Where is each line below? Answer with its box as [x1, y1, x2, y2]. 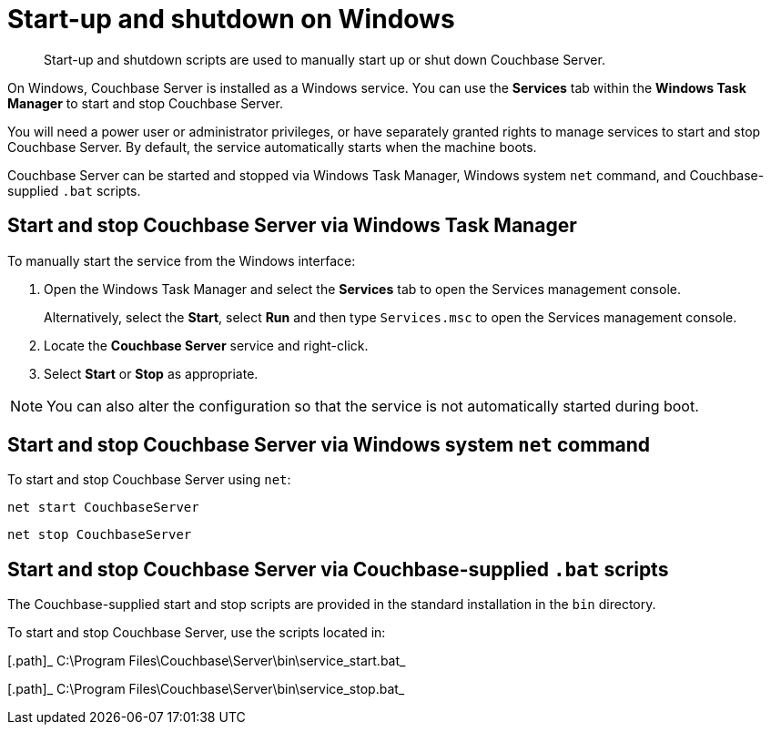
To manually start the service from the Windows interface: [7, 252, 356, 269]
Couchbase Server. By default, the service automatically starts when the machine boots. [7, 138, 537, 155]
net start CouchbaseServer [7, 500, 199, 515]
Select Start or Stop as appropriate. [44, 365, 259, 381]
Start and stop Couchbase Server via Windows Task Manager [7, 214, 577, 238]
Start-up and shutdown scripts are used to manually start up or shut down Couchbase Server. [44, 51, 605, 67]
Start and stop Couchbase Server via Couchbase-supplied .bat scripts [7, 557, 669, 581]
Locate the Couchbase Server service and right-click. [44, 337, 369, 353]
